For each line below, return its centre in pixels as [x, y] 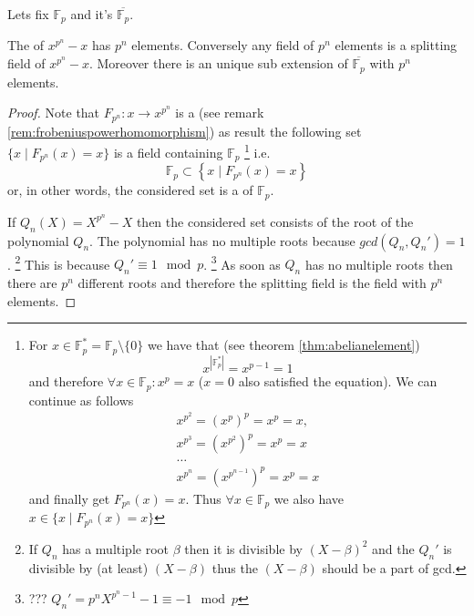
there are [32, 282]
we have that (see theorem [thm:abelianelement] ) [283, 345]
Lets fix [28, 14]
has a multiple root [115, 548]
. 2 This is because [59, 262]
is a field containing [168, 152]
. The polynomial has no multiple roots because [222, 240]
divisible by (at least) [88, 567]
